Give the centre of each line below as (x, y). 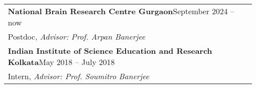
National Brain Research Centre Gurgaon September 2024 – (121, 11)
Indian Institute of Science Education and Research (110, 51)
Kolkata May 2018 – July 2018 (61, 62)
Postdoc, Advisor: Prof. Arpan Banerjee (77, 36)
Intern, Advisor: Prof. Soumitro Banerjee (79, 76)
